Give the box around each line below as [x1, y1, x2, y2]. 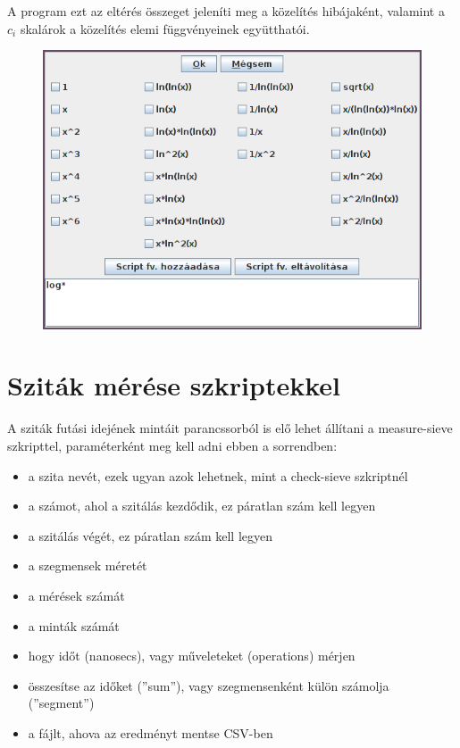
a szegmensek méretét [28, 556, 147, 575]
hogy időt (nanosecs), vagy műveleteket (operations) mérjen [28, 646, 355, 665]
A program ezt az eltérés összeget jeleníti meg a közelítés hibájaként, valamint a [7, 2, 445, 20]
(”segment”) [28, 694, 95, 712]
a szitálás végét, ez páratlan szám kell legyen [28, 526, 273, 544]
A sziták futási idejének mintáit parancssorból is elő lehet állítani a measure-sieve [7, 419, 453, 437]
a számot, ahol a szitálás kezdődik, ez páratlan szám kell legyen [28, 496, 376, 515]
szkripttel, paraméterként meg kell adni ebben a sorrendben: [7, 436, 338, 454]
